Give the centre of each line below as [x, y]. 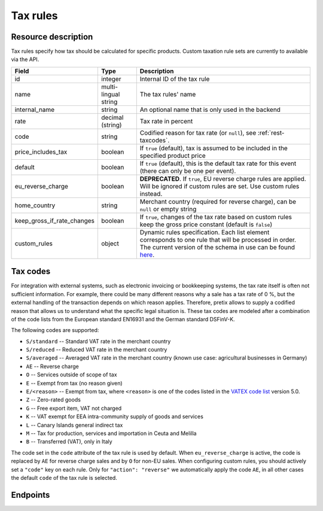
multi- [110, 87]
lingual [111, 94]
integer [111, 79]
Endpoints [31, 495]
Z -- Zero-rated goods [53, 400]
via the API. [25, 59]
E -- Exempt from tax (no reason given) [74, 383]
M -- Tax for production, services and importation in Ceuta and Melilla [111, 433]
